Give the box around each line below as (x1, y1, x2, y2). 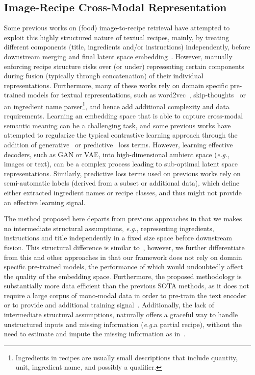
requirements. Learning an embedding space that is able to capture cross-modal (4, 111, 243, 121)
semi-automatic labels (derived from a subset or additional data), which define (4, 178, 239, 188)
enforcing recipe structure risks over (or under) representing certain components (4, 61, 244, 71)
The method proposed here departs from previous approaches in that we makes (4, 213, 242, 224)
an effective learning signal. (4, 197, 86, 207)
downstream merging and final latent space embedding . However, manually (4, 51, 232, 61)
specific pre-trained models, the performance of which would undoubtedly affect (4, 261, 243, 272)
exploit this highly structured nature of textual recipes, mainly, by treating (4, 32, 229, 42)
